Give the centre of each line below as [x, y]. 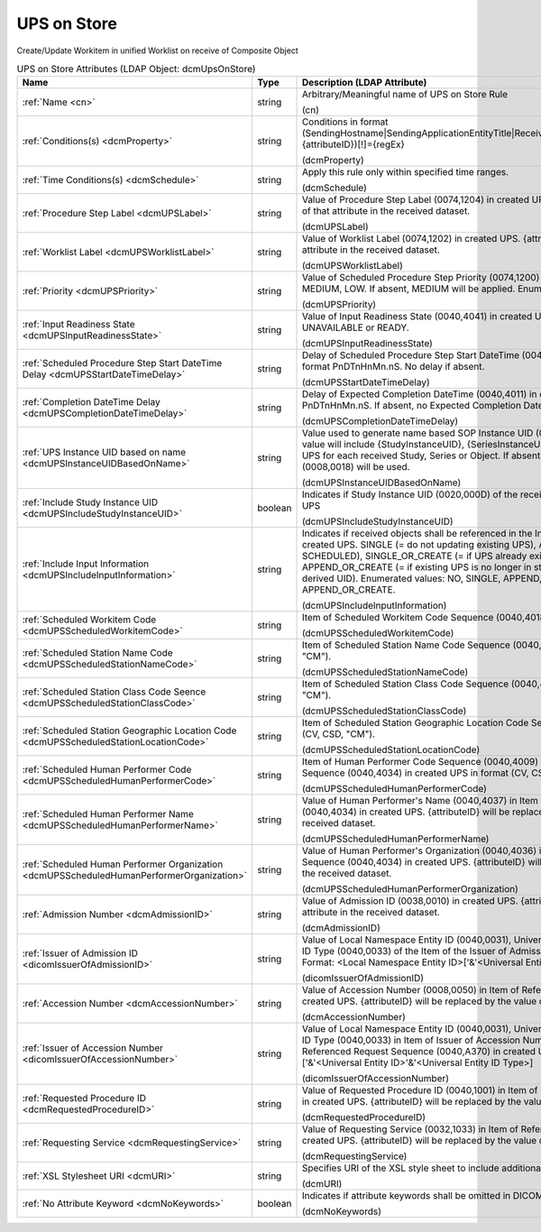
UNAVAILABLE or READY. [355, 327]
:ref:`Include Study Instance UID [90, 502]
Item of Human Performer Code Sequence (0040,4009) [420, 762]
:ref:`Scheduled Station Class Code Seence [114, 692]
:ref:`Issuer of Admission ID [80, 953]
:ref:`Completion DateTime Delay [92, 402]
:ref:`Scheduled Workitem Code [89, 620]
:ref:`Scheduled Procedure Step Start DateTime [122, 363]
